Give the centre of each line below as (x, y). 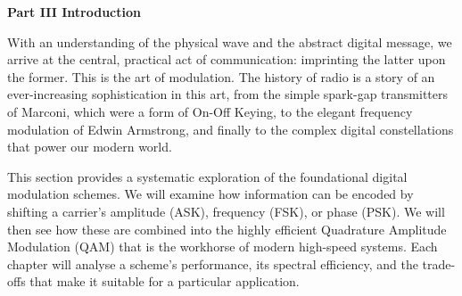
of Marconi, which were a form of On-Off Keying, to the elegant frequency (210, 111)
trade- (439, 263)
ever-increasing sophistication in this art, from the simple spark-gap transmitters (228, 94)
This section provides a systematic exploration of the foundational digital (207, 176)
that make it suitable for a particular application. (165, 281)
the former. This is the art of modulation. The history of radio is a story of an (221, 76)
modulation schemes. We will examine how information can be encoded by (210, 194)
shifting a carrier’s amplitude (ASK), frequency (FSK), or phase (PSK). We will (226, 211)
